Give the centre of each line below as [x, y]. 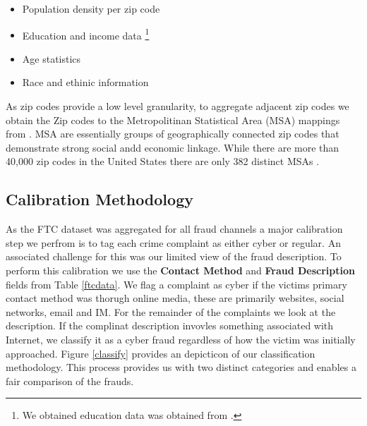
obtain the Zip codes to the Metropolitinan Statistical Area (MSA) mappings [173, 120]
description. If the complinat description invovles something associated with [170, 325]
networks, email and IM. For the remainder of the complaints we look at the [171, 311]
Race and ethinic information [85, 82]
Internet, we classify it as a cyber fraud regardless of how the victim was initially [181, 339]
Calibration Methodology [100, 199]
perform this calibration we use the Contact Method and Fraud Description [180, 270]
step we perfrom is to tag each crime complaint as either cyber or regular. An [173, 242]
